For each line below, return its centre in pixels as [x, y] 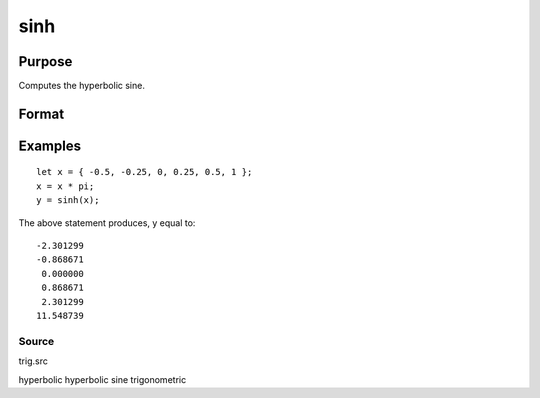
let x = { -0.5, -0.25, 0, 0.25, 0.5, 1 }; [144, 172]
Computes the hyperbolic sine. [81, 86]
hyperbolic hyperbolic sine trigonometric [102, 379]
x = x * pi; [65, 186]
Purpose [45, 61]
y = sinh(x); [68, 200]
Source [36, 341]
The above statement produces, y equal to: [107, 222]
